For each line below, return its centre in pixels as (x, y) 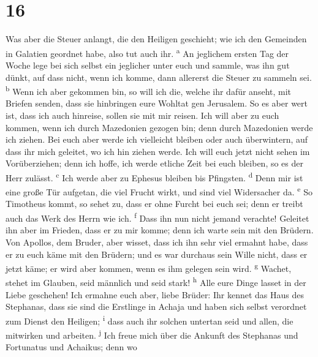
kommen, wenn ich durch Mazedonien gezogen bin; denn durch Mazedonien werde (159, 127)
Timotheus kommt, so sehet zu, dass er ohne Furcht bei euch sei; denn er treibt (154, 204)
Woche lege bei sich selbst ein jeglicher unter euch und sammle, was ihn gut (148, 65)
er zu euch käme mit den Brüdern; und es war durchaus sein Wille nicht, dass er (157, 254)
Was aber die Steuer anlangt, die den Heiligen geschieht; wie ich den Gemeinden (156, 39)
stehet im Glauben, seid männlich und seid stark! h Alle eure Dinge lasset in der (156, 281)
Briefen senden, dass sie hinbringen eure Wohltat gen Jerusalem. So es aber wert (157, 103)
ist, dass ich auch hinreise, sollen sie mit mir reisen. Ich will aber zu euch (142, 115)
